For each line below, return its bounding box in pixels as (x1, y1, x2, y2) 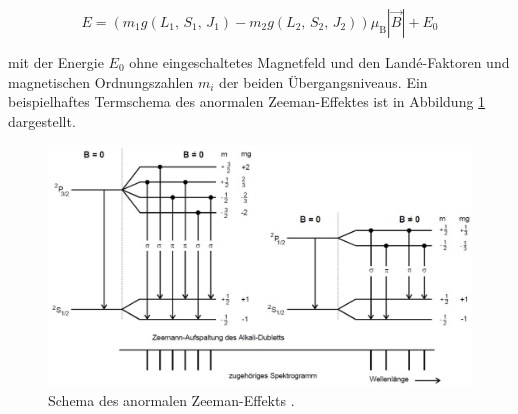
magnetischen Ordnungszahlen (8, 71, 194, 92)
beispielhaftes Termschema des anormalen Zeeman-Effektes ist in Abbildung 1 (8, 91, 486, 112)
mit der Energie (8, 52, 104, 72)
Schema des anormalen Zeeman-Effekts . (48, 389, 295, 410)
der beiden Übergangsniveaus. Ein (219, 71, 428, 92)
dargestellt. (8, 110, 76, 131)
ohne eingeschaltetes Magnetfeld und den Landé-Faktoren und (129, 52, 510, 72)
